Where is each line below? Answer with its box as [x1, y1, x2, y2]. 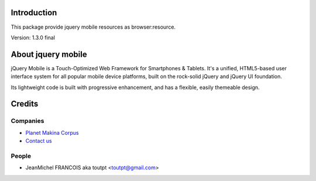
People [11, 152, 32, 160]
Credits [11, 99, 39, 109]
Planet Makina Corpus [25, 129, 79, 136]
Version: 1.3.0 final [11, 34, 56, 41]
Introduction [11, 8, 57, 18]
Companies [11, 117, 44, 125]
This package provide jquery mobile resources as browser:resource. [11, 23, 176, 30]
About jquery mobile [11, 49, 87, 59]
